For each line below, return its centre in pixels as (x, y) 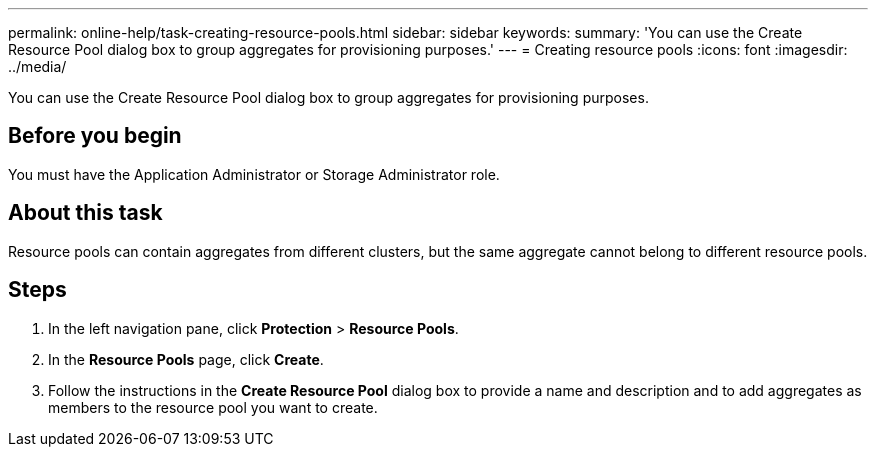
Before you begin (95, 136)
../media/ (37, 66)
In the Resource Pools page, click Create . (186, 359)
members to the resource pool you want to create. (213, 407)
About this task (85, 213)
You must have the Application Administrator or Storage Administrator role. (254, 174)
